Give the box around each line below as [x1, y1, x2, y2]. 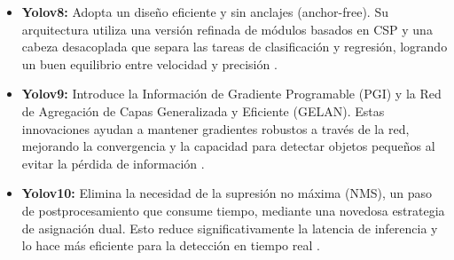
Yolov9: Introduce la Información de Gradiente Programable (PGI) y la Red [21, 84, 442, 103]
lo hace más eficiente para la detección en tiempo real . [21, 236, 320, 255]
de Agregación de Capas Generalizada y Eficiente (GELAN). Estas [21, 101, 385, 120]
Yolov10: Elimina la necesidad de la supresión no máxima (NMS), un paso [21, 184, 433, 202]
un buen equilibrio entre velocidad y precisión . [21, 54, 278, 73]
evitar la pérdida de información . [21, 154, 205, 172]
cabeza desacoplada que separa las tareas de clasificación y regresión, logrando [21, 37, 448, 56]
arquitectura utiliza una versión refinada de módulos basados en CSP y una [21, 20, 433, 38]
